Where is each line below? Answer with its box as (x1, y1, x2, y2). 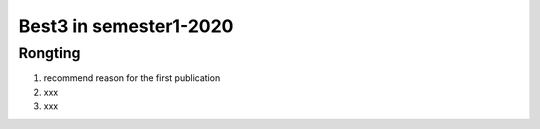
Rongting (18, 44, 81, 62)
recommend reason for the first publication (43, 72, 221, 84)
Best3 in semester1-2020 (18, 15, 234, 37)
